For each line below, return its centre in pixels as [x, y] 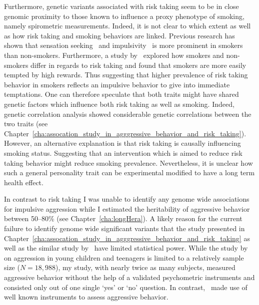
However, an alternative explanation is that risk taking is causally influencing [122, 143]
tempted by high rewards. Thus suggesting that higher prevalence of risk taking [126, 75]
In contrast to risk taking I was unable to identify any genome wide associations [127, 199]
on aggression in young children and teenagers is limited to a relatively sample [124, 257]
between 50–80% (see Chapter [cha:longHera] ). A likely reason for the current [123, 218]
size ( [12, 267]
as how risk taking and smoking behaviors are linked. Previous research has [119, 35]
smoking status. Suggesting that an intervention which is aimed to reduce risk [123, 152]
